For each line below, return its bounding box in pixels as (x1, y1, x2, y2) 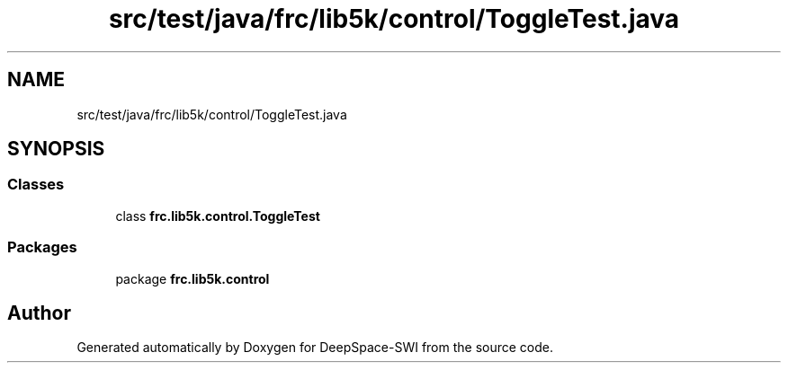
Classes (7, 175, 65, 194)
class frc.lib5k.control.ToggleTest (115, 207, 320, 224)
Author (7, 301, 71, 324)
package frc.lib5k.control (115, 270, 270, 286)
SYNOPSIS (7, 137, 105, 161)
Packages (7, 238, 77, 257)
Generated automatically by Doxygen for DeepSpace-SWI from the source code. (76, 339, 554, 356)
